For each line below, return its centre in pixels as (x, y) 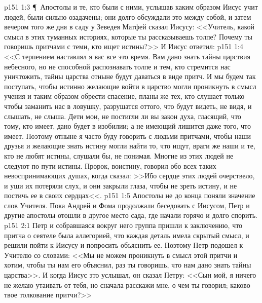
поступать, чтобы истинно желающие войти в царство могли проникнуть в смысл (130, 86)
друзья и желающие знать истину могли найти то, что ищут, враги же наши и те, (130, 146)
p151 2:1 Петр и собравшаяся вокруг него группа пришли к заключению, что (123, 225)
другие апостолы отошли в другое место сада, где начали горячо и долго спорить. (131, 215)
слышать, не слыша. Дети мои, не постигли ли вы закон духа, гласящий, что (123, 116)
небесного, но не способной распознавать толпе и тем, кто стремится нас (117, 66)
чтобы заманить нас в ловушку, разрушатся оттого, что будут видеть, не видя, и (128, 106)
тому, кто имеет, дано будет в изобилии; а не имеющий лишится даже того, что (128, 126)
